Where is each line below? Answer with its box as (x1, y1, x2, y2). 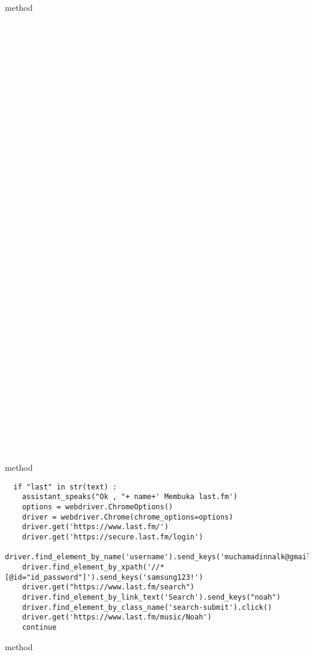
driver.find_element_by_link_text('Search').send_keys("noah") (22, 592, 281, 601)
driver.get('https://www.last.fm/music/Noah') (22, 613, 212, 622)
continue (22, 622, 57, 632)
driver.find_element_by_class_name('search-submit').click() (22, 603, 272, 612)
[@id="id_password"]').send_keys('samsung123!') (5, 573, 203, 582)
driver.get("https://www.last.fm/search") (22, 583, 194, 592)
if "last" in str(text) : (13, 482, 117, 491)
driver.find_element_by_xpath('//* (22, 563, 164, 571)
